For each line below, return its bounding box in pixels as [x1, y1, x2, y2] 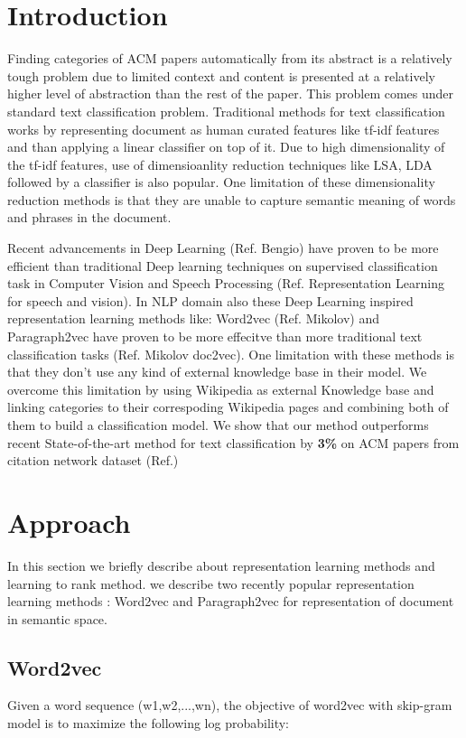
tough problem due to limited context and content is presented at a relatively [7, 66, 435, 85]
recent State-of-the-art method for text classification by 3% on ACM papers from [7, 433, 460, 452]
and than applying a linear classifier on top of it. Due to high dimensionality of [7, 137, 445, 156]
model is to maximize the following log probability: [7, 714, 290, 733]
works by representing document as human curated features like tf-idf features [7, 119, 440, 138]
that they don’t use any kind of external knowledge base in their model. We [7, 362, 427, 381]
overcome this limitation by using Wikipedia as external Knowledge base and [7, 379, 434, 398]
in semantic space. [7, 609, 107, 628]
